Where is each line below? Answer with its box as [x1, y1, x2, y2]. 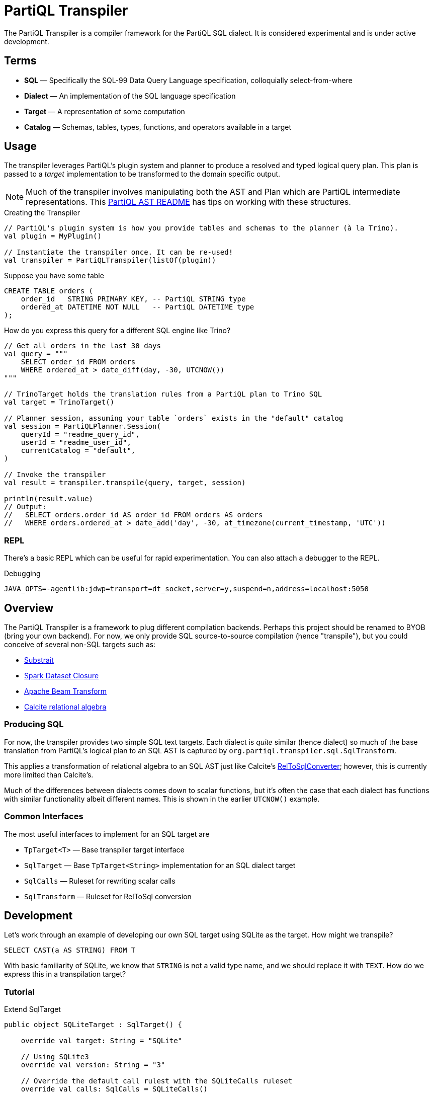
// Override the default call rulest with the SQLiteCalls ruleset [21, 1077, 293, 1085]
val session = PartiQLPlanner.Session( [4, 422, 161, 431]
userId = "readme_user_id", [21, 438, 131, 447]
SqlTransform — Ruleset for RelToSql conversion [24, 892, 192, 901]
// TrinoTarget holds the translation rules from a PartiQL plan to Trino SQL [4, 390, 322, 399]
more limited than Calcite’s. [4, 770, 94, 779]
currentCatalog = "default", [21, 446, 136, 455]
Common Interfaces [4, 811, 83, 822]
